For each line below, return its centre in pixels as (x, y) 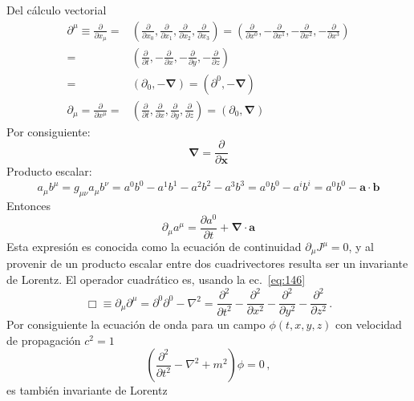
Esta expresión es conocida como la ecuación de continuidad (154, 246)
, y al (361, 246)
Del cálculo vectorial (57, 10)
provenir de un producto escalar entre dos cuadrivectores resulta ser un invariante (207, 263)
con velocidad (369, 324)
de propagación (44, 340)
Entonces (29, 206)
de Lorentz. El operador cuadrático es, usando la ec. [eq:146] (156, 279)
